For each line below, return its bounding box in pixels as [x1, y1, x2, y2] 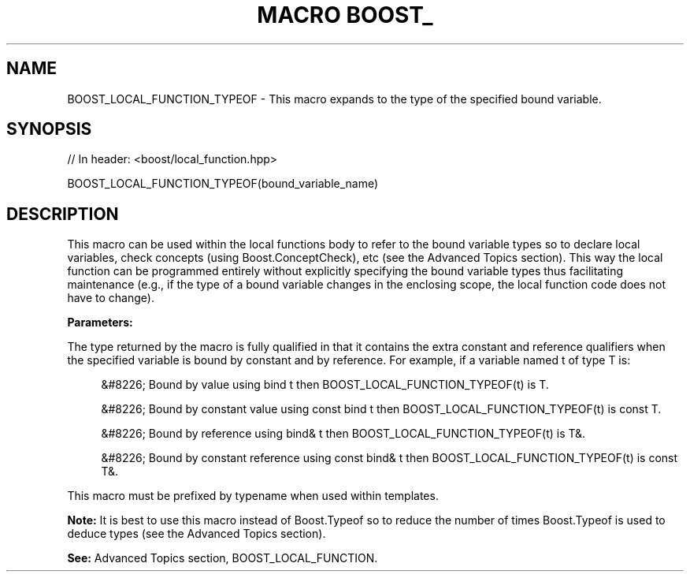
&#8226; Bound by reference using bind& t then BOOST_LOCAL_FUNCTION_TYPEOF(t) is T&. [101, 427, 586, 441]
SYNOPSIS [6, 119, 92, 140]
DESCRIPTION [6, 203, 119, 224]
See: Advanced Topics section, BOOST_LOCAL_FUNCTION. [67, 551, 378, 565]
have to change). [67, 291, 154, 305]
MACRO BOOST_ [257, 2, 433, 28]
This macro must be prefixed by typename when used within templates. [67, 489, 439, 503]
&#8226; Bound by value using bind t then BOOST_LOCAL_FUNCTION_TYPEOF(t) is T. [101, 378, 549, 392]
